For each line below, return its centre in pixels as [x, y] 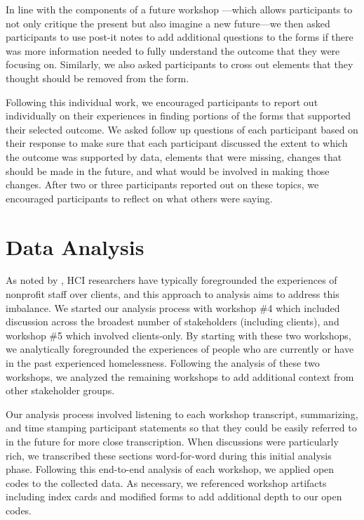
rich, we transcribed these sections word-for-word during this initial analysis [169, 455]
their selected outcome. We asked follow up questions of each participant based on [182, 129]
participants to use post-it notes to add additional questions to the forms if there [180, 37]
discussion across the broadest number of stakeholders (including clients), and [173, 321]
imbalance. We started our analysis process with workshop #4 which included [173, 307]
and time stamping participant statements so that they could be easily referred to [181, 428]
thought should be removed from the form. [97, 78]
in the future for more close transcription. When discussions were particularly [172, 441]
